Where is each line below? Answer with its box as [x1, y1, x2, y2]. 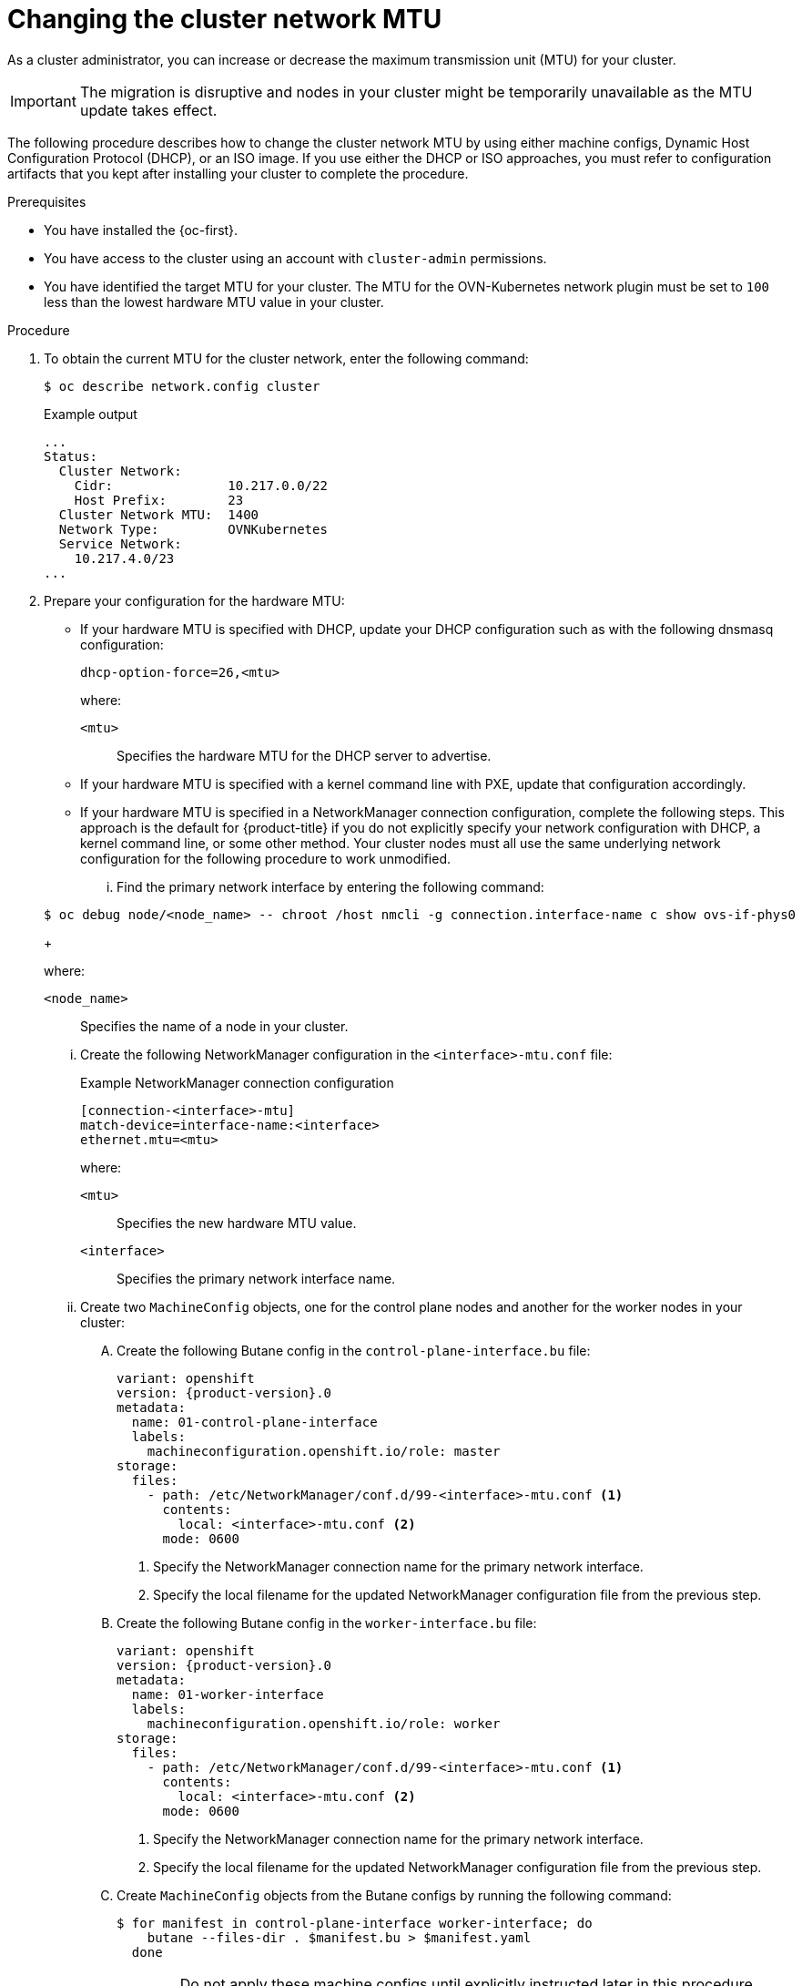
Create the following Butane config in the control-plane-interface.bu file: [117, 1342, 591, 1358]
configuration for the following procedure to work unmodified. [80, 850, 452, 866]
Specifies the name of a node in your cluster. [80, 1018, 349, 1034]
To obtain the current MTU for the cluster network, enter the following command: [44, 350, 529, 366]
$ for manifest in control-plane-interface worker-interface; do [117, 1915, 593, 1930]
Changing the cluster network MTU [7, 4, 442, 35]
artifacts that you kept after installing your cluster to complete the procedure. [7, 165, 469, 181]
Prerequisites [7, 193, 86, 210]
